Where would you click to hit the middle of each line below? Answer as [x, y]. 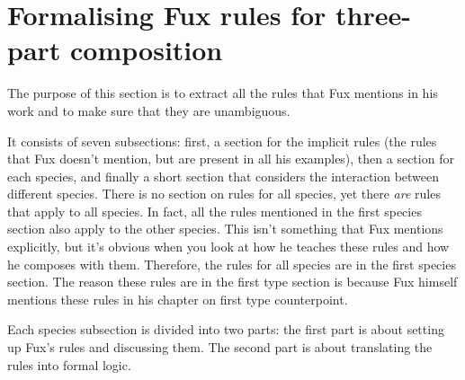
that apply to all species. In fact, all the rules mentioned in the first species [215, 211]
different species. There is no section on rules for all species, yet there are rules [224, 194]
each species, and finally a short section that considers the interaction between [224, 176]
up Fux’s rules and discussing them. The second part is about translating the [220, 347]
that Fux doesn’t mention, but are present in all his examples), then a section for [231, 159]
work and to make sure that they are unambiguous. [149, 110]
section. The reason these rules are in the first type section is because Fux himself [232, 282]
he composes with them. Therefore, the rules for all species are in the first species [232, 264]
